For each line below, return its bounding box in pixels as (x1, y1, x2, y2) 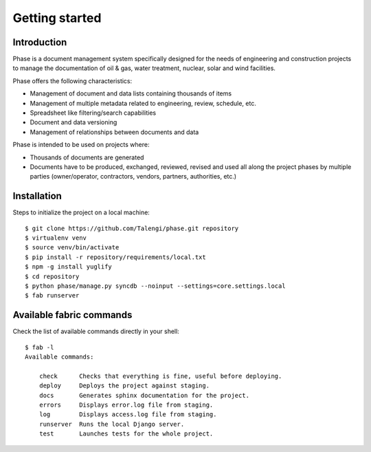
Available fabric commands (12, 309, 133, 321)
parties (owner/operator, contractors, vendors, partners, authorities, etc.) (30, 172, 237, 181)
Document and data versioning (30, 118, 117, 126)
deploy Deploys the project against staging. (38, 382, 210, 389)
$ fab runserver (25, 292, 80, 300)
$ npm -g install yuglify (25, 263, 113, 271)
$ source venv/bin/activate (25, 244, 120, 251)
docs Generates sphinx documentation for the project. (38, 392, 250, 399)
